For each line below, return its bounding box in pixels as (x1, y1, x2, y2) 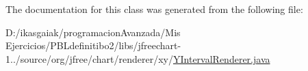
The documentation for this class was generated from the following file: (5, 2, 303, 16)
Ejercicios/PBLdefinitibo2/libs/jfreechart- (5, 38, 181, 53)
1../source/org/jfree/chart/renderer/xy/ (5, 51, 173, 66)
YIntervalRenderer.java (173, 51, 270, 66)
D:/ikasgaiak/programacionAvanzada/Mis (5, 25, 181, 39)
